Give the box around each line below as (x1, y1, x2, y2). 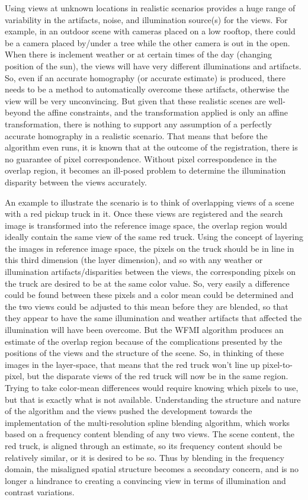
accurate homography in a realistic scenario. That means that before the (5, 129, 268, 142)
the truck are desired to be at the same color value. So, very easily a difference (5, 277, 290, 289)
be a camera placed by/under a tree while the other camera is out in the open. (5, 36, 290, 49)
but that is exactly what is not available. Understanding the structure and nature (5, 393, 301, 405)
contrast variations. (5, 486, 75, 498)
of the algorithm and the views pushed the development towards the (5, 405, 252, 417)
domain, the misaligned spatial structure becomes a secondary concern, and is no (5, 463, 299, 475)
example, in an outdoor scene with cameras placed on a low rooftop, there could (5, 25, 296, 37)
